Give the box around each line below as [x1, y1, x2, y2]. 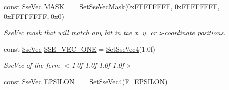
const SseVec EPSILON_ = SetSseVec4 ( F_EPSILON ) [4, 76, 168, 86]
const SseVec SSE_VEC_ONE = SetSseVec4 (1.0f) [4, 43, 155, 54]
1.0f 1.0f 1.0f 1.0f [71, 60, 124, 70]
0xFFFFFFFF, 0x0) [4, 11, 64, 21]
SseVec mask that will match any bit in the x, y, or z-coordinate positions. [4, 27, 226, 37]
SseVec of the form [4, 60, 60, 70]
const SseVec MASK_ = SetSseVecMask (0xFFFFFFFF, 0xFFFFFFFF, [4, 1, 220, 11]
